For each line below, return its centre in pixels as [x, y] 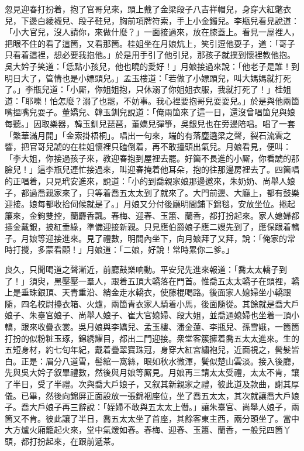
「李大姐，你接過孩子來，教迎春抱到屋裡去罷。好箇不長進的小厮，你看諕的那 [152, 158]
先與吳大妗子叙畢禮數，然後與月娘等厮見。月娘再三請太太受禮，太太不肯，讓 [152, 372]
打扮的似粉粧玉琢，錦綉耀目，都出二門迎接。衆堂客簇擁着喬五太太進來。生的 [152, 338]
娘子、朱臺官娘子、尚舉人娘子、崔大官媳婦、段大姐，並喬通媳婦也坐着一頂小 [152, 315]
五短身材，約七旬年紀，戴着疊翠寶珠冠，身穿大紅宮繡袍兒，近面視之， [140, 350]
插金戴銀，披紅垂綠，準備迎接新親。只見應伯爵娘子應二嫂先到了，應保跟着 [148, 227]
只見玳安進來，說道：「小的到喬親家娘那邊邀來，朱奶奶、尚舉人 [166, 180]
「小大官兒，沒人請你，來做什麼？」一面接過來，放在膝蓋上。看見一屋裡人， [152, 32]
